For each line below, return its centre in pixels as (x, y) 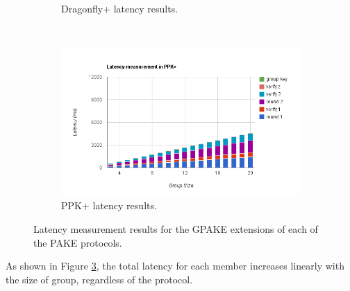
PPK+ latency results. (109, 205)
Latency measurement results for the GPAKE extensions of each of (176, 229)
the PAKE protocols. (78, 242)
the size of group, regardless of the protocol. (99, 279)
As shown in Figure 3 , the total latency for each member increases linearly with (175, 266)
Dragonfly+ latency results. (120, 8)
